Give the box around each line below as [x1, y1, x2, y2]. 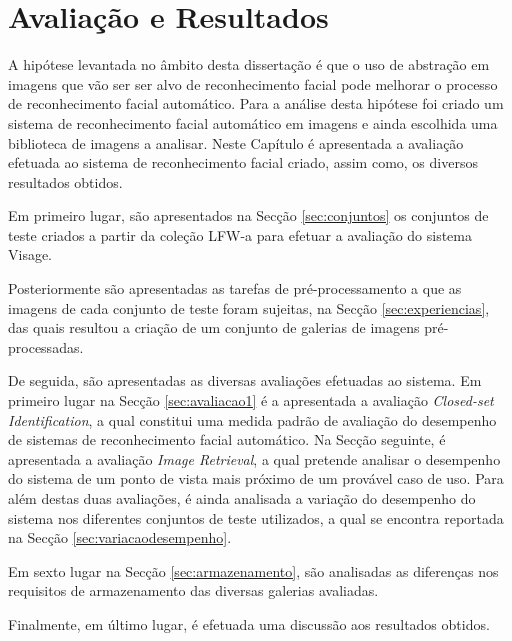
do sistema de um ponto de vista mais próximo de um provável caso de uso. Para [8, 468, 504, 489]
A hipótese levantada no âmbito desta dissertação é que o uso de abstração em [8, 54, 490, 75]
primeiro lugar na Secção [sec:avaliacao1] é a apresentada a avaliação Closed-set [8, 390, 494, 411]
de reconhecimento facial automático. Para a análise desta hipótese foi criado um [8, 93, 504, 114]
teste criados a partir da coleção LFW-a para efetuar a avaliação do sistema [8, 224, 473, 245]
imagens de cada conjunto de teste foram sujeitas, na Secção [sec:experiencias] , [8, 297, 490, 318]
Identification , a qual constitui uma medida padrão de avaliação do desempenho [8, 409, 497, 430]
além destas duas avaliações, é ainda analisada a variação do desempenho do [8, 488, 476, 508]
